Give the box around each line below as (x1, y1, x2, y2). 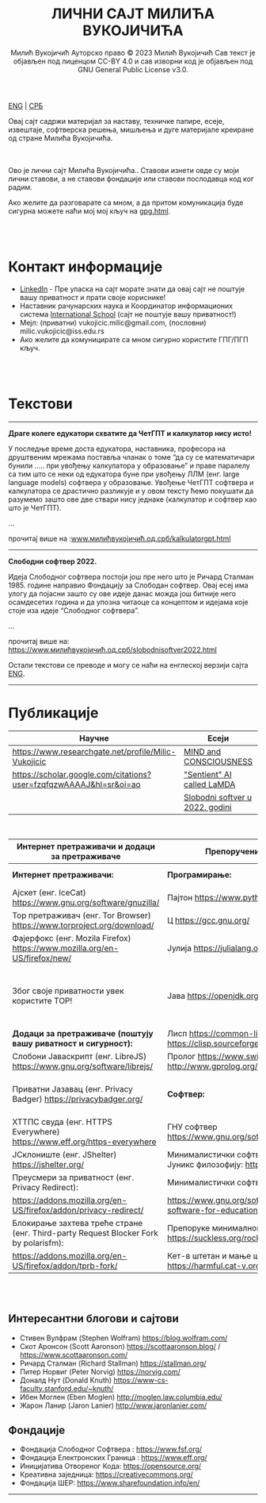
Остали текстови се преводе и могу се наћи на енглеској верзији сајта (8, 660, 249, 669)
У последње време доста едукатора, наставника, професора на (8, 444, 226, 453)
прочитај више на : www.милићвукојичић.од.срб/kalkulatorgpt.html (8, 534, 231, 543)
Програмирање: (167, 869, 232, 880)
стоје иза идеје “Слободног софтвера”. (8, 605, 140, 615)
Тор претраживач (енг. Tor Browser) (12, 910, 152, 921)
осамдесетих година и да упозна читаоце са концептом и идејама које (8, 597, 249, 607)
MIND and (183, 746, 222, 757)
